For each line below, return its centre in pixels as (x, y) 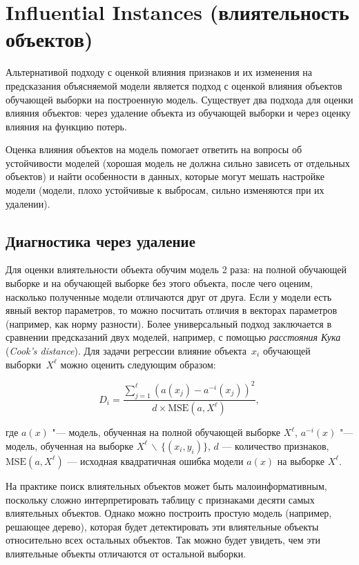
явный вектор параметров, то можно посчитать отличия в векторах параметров (172, 310)
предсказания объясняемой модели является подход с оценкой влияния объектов (174, 85)
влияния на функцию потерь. (66, 126)
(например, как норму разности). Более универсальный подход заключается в (169, 323)
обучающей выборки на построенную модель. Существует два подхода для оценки (179, 99)
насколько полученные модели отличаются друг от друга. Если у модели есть (169, 296)
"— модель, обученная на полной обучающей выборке (166, 432)
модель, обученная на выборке (70, 445)
